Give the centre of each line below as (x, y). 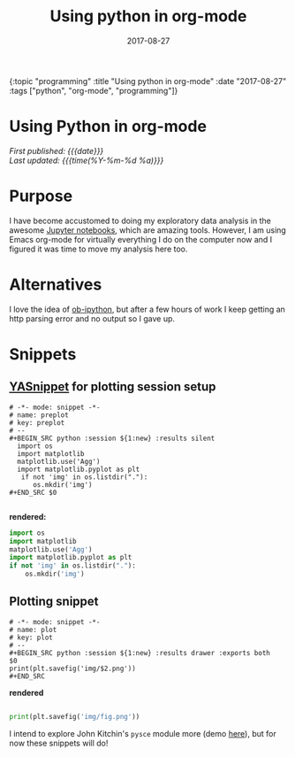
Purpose (41, 196)
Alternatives (56, 284)
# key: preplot (37, 422)
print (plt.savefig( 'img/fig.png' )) (75, 716)
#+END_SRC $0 (33, 492)
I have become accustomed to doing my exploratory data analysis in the (140, 220)
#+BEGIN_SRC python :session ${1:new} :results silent (112, 438)
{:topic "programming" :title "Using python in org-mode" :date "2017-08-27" (148, 81)
